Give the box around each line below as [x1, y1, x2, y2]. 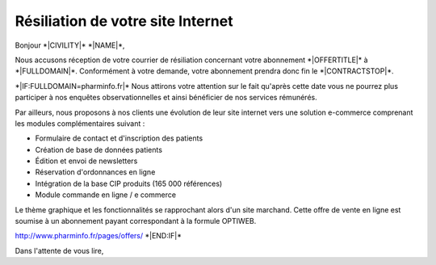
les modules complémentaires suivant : [15, 118, 145, 128]
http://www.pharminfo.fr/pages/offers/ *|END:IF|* [15, 231, 182, 241]
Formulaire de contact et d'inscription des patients [35, 133, 203, 143]
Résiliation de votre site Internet [15, 12, 233, 30]
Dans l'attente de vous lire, [15, 246, 104, 255]
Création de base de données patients [35, 145, 163, 154]
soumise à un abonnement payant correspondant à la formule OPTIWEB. [15, 217, 257, 226]
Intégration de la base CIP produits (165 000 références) [35, 179, 223, 188]
